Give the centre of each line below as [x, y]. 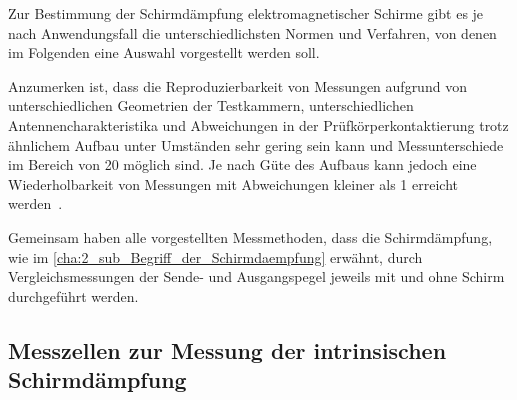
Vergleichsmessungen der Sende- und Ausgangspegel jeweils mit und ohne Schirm [256, 276]
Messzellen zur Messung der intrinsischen [227, 349]
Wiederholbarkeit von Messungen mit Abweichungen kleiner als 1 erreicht [233, 183]
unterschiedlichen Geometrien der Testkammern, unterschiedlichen [211, 105]
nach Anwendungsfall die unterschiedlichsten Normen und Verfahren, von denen [252, 32]
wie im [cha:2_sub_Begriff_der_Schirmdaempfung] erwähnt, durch [215, 256]
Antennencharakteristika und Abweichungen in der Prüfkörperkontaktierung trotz [258, 124]
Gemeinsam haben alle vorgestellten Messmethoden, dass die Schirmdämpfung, [250, 236]
